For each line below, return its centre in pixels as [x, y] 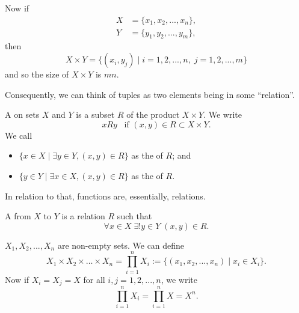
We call [19, 135]
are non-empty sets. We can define [121, 245]
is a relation [83, 216]
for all [94, 279]
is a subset [95, 114]
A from [18, 216]
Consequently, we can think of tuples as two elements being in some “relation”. [150, 94]
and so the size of [37, 74]
